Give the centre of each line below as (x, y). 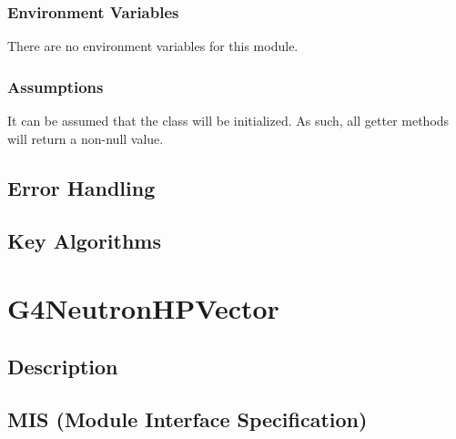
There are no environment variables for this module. (153, 46)
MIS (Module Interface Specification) (187, 419)
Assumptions (56, 86)
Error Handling (81, 187)
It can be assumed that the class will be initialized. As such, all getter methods (228, 121)
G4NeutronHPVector (143, 307)
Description (63, 366)
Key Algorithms (84, 241)
